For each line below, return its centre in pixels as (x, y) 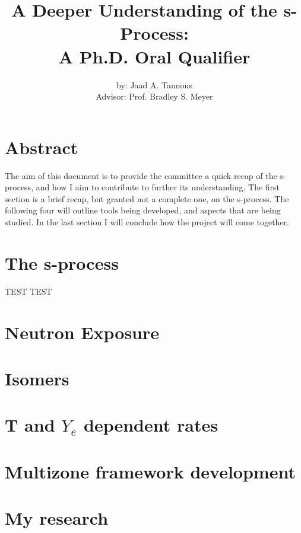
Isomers (37, 378)
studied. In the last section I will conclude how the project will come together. (147, 222)
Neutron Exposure (82, 332)
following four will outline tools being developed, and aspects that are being (143, 210)
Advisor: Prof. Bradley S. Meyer (154, 96)
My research (57, 518)
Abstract (42, 147)
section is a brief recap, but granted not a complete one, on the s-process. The (147, 198)
